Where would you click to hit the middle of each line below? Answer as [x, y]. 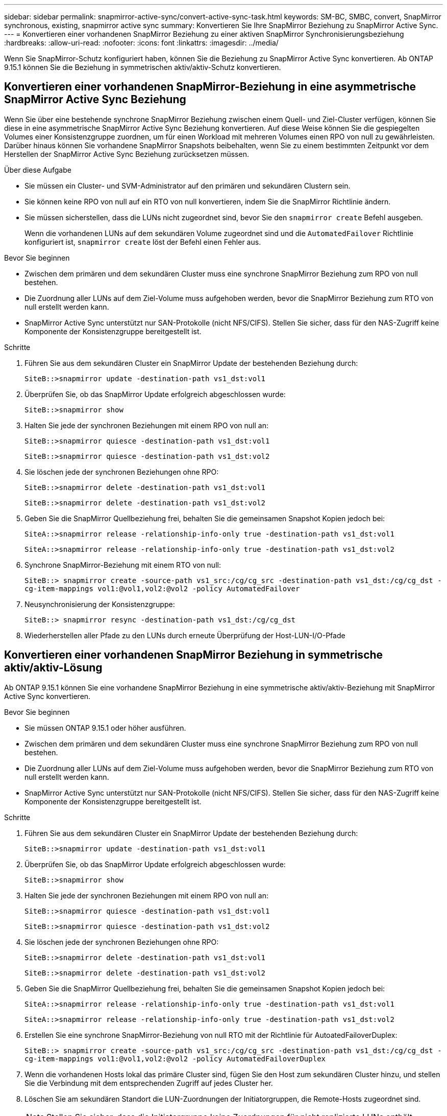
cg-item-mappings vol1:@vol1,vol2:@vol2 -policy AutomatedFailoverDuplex [175, 1059]
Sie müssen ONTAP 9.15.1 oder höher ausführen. [105, 728]
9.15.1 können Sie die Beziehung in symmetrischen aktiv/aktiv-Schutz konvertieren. [143, 67]
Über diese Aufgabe [38, 170]
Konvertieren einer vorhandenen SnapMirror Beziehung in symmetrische [194, 655]
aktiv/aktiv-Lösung [53, 668]
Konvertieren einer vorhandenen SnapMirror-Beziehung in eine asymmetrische [210, 87]
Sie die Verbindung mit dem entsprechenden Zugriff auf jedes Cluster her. [149, 1083]
